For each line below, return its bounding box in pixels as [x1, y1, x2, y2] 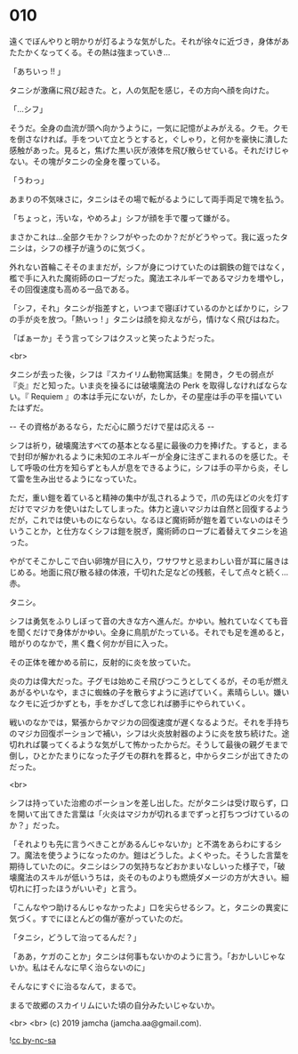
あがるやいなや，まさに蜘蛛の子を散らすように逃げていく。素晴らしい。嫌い [9, 687, 290, 697]
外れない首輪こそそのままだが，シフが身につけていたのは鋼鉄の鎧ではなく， [9, 261, 289, 272]
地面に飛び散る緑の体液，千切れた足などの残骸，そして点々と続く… [39, 567, 289, 577]
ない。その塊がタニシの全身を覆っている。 [9, 156, 165, 166]
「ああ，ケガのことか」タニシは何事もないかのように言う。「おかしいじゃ [9, 951, 278, 961]
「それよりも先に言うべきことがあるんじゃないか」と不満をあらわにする [9, 838, 274, 849]
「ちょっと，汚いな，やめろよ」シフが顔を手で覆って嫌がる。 [9, 213, 235, 223]
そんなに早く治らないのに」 [47, 961, 149, 972]
